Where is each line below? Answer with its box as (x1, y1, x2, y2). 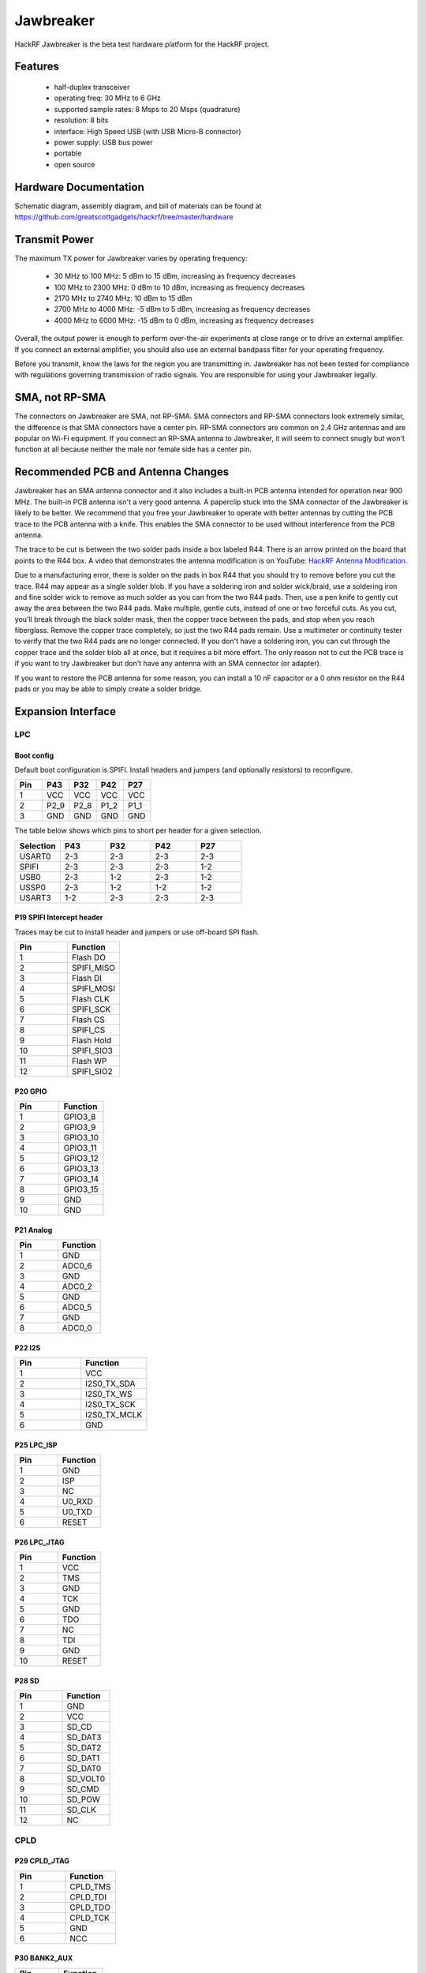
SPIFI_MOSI (71, 983, 116, 994)
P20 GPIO (14, 1086, 47, 1096)
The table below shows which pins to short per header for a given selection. (14, 826, 262, 836)
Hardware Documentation (14, 180, 145, 193)
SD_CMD (66, 1784, 100, 1795)
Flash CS (71, 1014, 106, 1025)
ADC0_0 (62, 1323, 92, 1334)
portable (54, 148, 82, 158)
